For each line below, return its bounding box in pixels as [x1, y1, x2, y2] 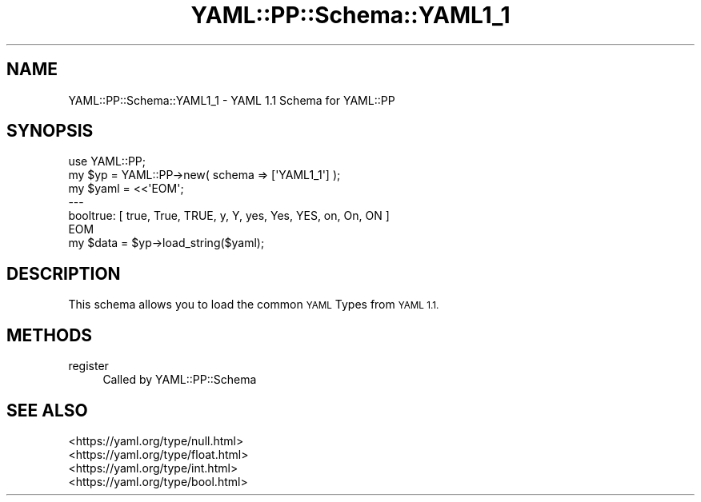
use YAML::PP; [68, 154, 146, 169]
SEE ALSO [6, 400, 88, 420]
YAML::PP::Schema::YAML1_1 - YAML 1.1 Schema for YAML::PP [68, 93, 395, 107]
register [68, 359, 109, 373]
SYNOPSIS [6, 121, 94, 141]
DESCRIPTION [6, 263, 121, 284]
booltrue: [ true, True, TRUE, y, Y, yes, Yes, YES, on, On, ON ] [68, 209, 390, 223]
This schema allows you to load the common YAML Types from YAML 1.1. [68, 297, 439, 312]
